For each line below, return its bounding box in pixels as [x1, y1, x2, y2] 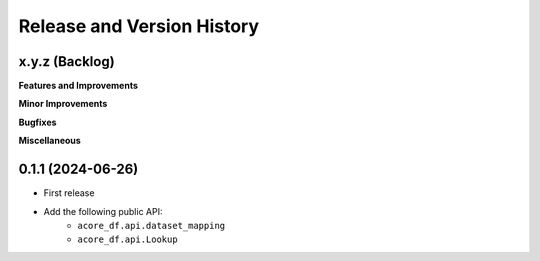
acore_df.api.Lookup [77, 234, 179, 245]
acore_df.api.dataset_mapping [77, 220, 226, 231]
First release [43, 187, 95, 199]
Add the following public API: [43, 205, 163, 217]
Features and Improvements [18, 80, 139, 92]
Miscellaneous [18, 135, 82, 147]
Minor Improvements [18, 98, 108, 110]
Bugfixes [18, 116, 57, 128]
